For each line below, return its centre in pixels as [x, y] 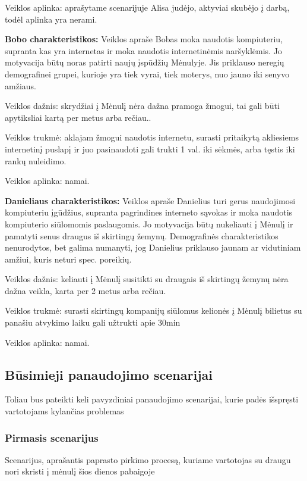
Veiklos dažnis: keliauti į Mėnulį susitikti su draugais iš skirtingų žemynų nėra [147, 279]
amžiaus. [20, 85]
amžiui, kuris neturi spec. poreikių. [68, 259]
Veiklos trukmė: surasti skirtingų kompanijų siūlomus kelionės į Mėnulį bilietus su [153, 310]
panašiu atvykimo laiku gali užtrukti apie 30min [93, 322]
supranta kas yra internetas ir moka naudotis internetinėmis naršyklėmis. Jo [143, 50]
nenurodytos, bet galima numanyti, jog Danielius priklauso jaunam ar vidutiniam [153, 247]
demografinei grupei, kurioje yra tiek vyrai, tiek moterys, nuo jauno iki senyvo [147, 74]
